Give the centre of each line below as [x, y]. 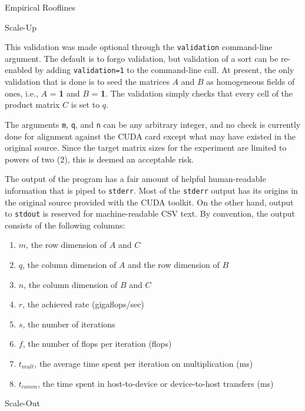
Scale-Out [22, 403]
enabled [19, 70]
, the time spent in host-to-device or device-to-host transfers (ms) [155, 383]
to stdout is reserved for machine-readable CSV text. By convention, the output [150, 213]
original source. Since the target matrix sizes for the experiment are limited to [146, 148]
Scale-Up [21, 27]
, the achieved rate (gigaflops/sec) [83, 304]
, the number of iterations [69, 324]
